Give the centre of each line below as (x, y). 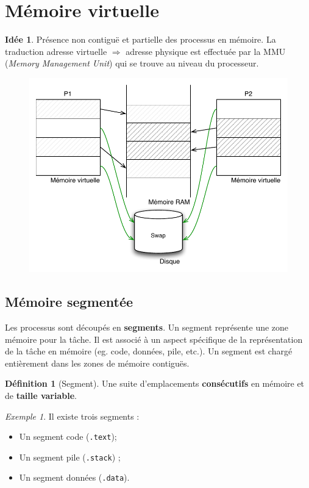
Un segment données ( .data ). (74, 477)
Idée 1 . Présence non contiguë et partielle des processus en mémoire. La (140, 39)
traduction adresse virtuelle (56, 51)
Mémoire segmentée (69, 302)
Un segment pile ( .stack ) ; (70, 457)
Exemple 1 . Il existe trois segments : (72, 416)
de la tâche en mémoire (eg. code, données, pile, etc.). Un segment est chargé (149, 351)
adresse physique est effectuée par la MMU (206, 51)
